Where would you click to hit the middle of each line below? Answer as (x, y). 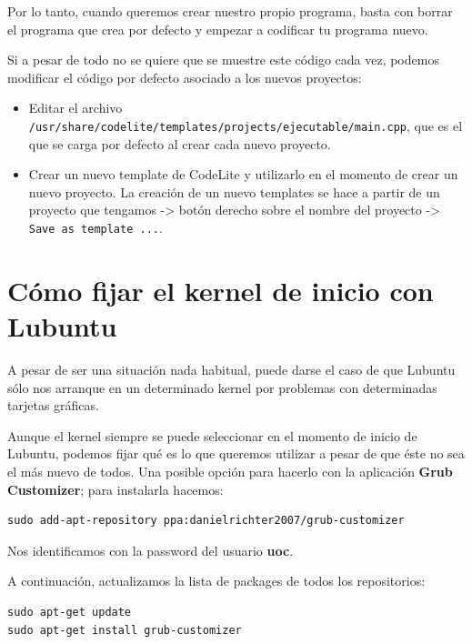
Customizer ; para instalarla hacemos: (115, 489)
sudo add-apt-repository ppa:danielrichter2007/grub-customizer (206, 521)
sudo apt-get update (70, 612)
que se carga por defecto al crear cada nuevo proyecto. (180, 143)
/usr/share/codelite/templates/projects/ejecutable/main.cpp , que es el (246, 125)
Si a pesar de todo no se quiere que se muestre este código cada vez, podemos (223, 60)
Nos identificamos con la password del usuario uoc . (151, 550)
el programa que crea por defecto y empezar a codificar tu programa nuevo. (218, 29)
